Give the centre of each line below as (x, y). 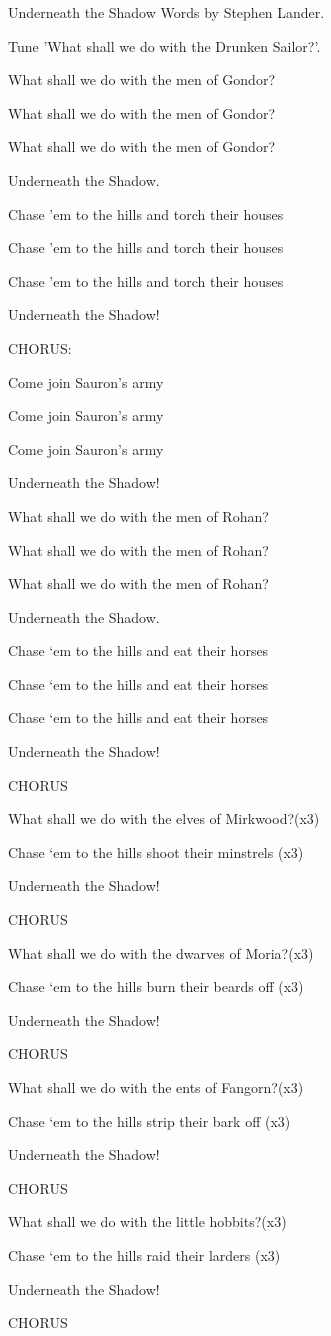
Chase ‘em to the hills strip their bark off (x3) (149, 1120)
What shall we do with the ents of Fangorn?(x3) (156, 1087)
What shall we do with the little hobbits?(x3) (147, 1221)
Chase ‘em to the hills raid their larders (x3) (144, 1254)
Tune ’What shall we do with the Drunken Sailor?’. (164, 45)
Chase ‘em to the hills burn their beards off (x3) (156, 986)
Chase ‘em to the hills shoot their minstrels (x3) (156, 851)
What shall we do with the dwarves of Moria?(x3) (161, 952)
